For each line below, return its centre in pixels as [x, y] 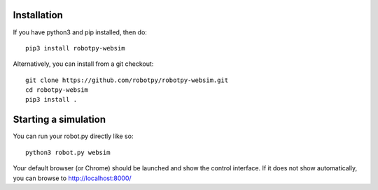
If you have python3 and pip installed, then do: [80, 32]
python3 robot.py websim [68, 152]
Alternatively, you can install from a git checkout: [83, 64]
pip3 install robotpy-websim [75, 48]
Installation [38, 15]
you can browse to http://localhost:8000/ [72, 178]
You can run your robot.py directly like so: [73, 136]
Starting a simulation [59, 120]
